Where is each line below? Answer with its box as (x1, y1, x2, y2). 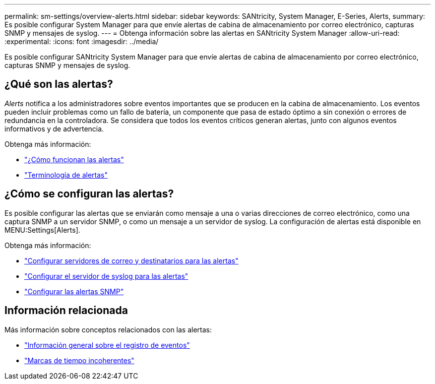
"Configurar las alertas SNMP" (24, 287, 124, 296)
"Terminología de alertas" (24, 170, 108, 179)
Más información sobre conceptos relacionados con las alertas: (4, 325, 212, 334)
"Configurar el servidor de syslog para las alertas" (24, 271, 188, 280)
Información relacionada (4, 304, 128, 317)
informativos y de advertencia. (4, 124, 104, 133)
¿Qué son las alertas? (4, 78, 113, 91)
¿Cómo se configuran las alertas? (4, 188, 174, 200)
